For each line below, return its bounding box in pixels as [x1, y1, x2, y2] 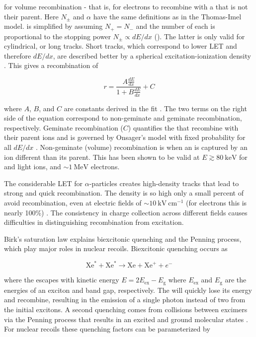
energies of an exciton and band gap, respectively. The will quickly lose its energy [4, 284, 252, 295]
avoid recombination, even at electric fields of [4, 197, 142, 207]
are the [225, 274, 247, 285]
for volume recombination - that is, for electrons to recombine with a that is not [4, 1, 248, 11]
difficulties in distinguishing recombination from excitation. [4, 217, 184, 227]
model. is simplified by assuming [4, 21, 103, 31]
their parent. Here [4, 11, 59, 21]
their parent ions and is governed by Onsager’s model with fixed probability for [4, 132, 246, 142]
